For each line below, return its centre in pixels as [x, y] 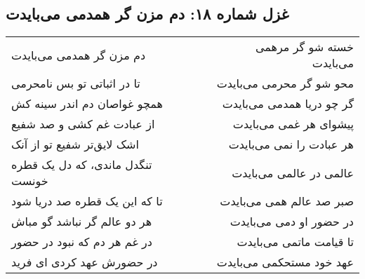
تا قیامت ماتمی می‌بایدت [295, 242]
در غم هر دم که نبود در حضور [82, 242]
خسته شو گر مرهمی [304, 47]
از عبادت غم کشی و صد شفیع [83, 124]
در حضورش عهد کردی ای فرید [85, 262]
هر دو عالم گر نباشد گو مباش [82, 222]
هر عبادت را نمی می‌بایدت [291, 144]
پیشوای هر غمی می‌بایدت [293, 124]
